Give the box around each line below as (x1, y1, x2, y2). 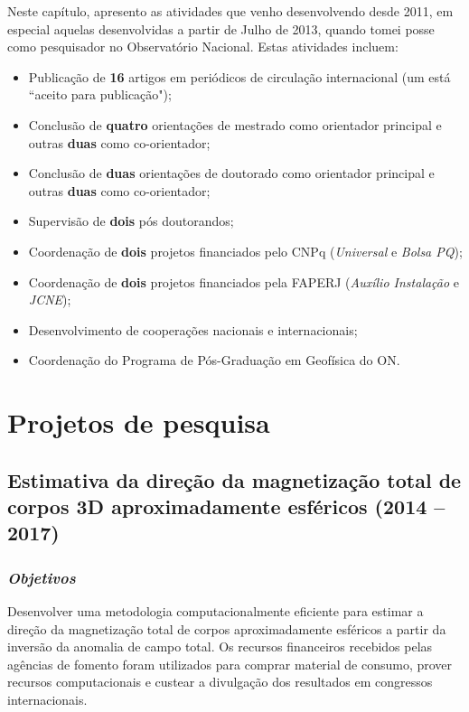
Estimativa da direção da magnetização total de (7, 465, 462, 493)
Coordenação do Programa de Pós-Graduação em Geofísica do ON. (28, 351, 400, 370)
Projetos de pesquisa (7, 404, 270, 441)
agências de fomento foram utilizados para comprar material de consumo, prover (7, 654, 453, 673)
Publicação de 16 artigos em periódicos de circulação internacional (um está (28, 67, 451, 86)
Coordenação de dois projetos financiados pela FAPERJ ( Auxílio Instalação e (28, 272, 460, 291)
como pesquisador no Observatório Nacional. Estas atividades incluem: (7, 37, 399, 56)
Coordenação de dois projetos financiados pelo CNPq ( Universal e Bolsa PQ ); (28, 241, 463, 260)
